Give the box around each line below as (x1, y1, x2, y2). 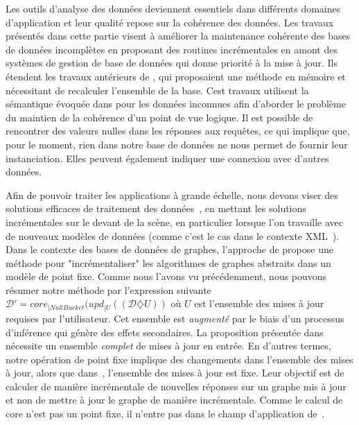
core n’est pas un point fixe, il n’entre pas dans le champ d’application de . (6, 406, 325, 421)
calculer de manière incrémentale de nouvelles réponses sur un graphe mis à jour (6, 379, 347, 393)
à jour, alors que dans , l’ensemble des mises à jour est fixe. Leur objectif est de (6, 365, 344, 380)
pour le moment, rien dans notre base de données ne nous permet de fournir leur (6, 137, 348, 151)
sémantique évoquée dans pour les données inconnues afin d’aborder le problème (6, 96, 346, 111)
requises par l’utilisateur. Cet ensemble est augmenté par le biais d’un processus (6, 311, 344, 325)
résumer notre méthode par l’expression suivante (6, 282, 211, 297)
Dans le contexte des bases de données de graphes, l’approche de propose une (6, 242, 333, 257)
